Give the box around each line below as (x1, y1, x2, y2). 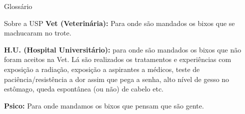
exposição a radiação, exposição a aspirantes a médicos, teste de (4, 63, 200, 74)
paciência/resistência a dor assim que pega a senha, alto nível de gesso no (4, 73, 229, 84)
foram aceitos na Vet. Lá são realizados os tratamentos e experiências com (4, 54, 231, 64)
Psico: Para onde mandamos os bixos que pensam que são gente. (4, 100, 204, 110)
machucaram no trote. (4, 27, 71, 38)
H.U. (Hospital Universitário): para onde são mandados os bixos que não (4, 44, 241, 54)
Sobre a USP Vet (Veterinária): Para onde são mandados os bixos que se (4, 17, 235, 28)
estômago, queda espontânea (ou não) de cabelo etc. (4, 83, 164, 94)
